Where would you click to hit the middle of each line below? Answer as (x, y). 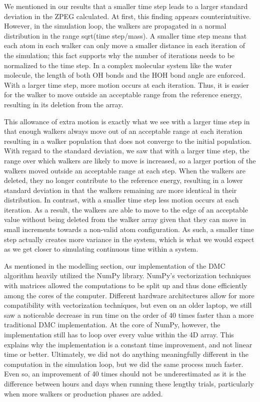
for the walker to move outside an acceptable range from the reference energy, (123, 94)
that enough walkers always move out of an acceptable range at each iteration (123, 131)
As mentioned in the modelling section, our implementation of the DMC (115, 265)
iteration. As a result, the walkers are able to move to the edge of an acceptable (126, 209)
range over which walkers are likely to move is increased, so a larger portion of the (130, 160)
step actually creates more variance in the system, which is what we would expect (129, 239)
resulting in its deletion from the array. (64, 104)
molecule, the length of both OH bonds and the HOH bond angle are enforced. (125, 75)
